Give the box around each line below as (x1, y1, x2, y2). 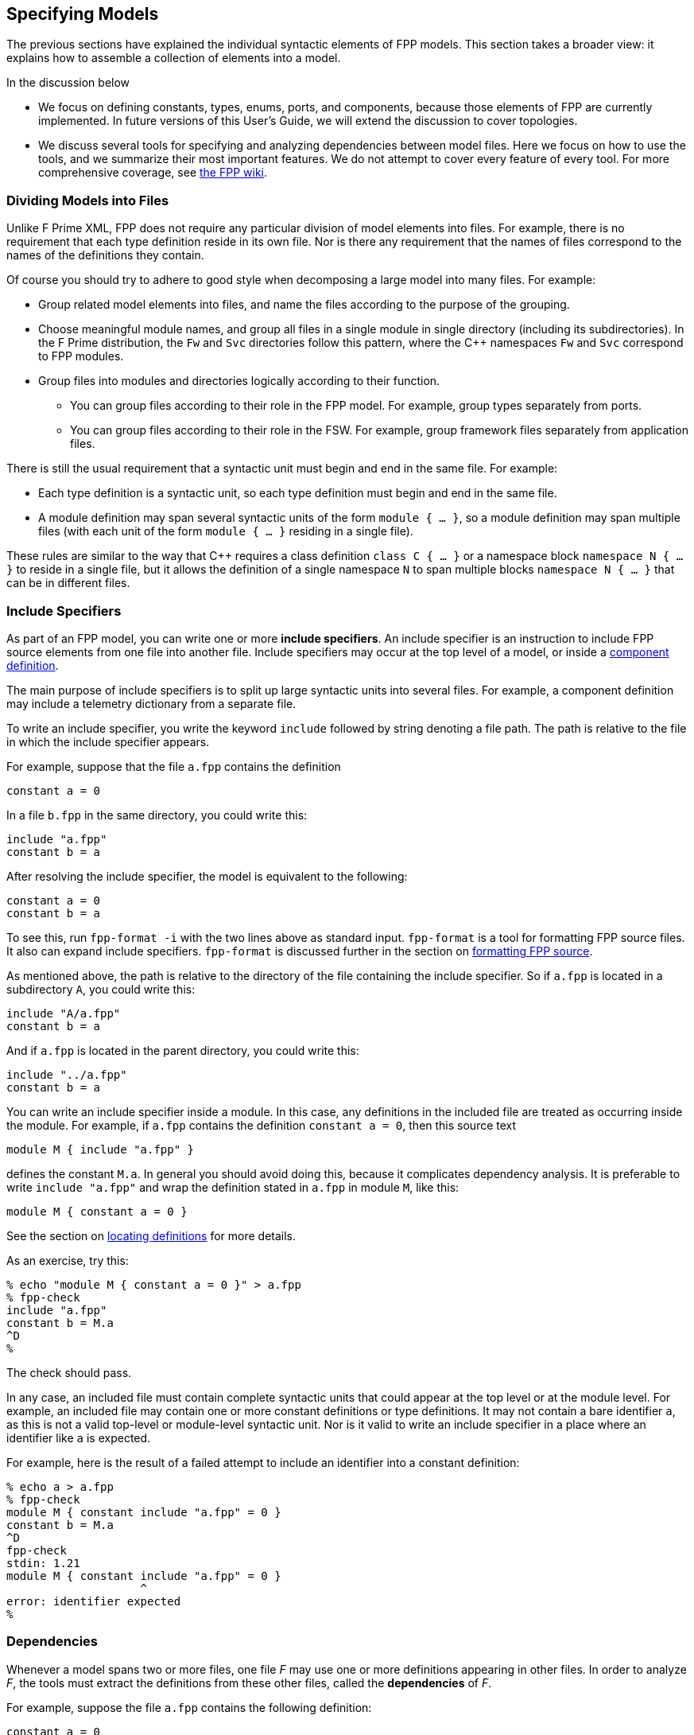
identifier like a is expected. (6, 1430, 151, 1445)
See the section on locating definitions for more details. (6, 1228, 297, 1243)
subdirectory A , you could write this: (6, 982, 196, 996)
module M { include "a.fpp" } (6, 1142, 195, 1156)
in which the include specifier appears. (6, 734, 210, 749)
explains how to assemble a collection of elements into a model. (6, 51, 341, 65)
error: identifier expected (6, 1594, 181, 1608)
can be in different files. (6, 576, 130, 590)
